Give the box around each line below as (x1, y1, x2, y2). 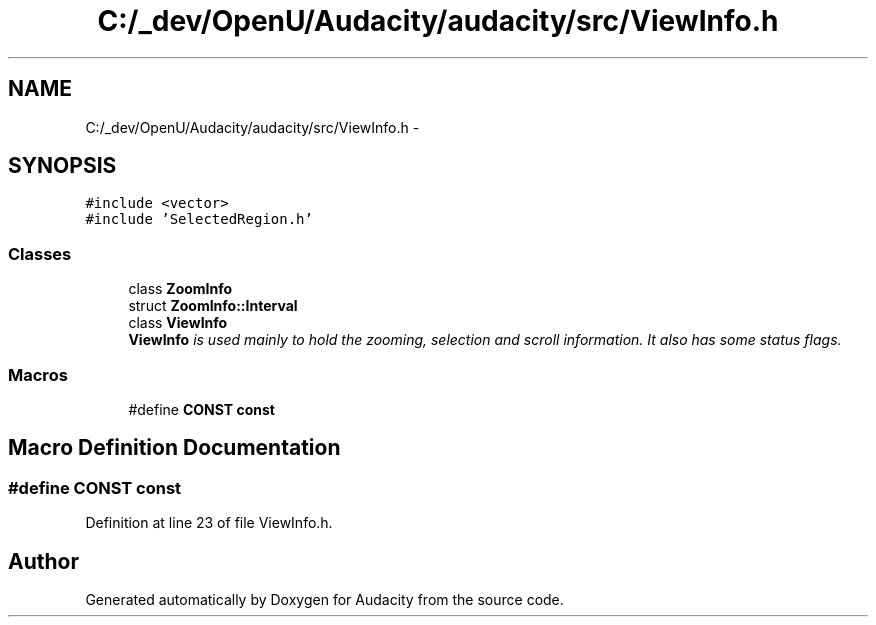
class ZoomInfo (128, 280, 233, 298)
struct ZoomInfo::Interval (128, 297, 298, 315)
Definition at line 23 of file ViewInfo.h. (85, 514, 333, 532)
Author (8, 548, 79, 574)
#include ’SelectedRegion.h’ (85, 211, 313, 228)
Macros (8, 364, 68, 385)
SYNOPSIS (8, 153, 117, 179)
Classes (8, 243, 72, 264)
